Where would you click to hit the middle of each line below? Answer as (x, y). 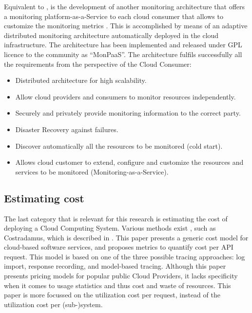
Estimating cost (44, 198)
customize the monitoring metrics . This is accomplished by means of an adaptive (126, 26)
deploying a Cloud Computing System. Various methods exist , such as (110, 228)
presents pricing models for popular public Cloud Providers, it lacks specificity (121, 276)
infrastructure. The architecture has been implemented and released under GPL (123, 45)
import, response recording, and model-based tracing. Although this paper (115, 266)
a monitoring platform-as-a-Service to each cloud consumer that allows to (114, 16)
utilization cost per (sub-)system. (53, 304)
